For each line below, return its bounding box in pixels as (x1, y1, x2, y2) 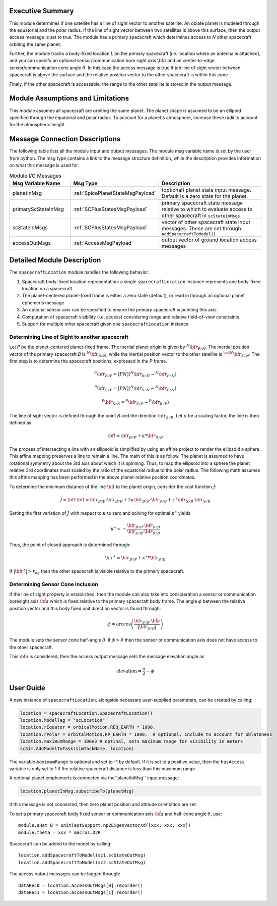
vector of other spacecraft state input (161, 219, 250, 226)
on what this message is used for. (9, 162, 79, 169)
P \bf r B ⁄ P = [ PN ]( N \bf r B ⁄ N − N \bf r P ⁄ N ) (94, 370, 177, 378)
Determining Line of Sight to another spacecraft (9, 333, 128, 340)
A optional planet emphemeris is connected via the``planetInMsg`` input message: (9, 775, 179, 781)
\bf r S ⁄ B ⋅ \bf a (133, 618, 161, 625)
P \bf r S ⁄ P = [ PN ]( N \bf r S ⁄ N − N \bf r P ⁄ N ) (94, 385, 177, 392)
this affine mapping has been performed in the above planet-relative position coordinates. (9, 474, 196, 481)
